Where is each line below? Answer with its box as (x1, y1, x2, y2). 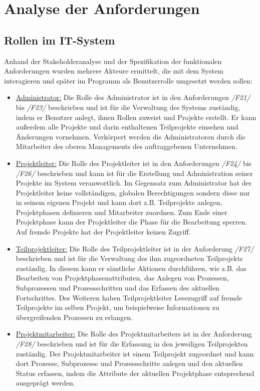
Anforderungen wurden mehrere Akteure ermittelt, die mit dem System (4, 65, 223, 76)
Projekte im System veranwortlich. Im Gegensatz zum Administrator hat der (16, 177, 252, 188)
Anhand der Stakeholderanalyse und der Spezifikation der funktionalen (4, 55, 222, 66)
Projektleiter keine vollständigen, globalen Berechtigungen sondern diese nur (16, 187, 250, 197)
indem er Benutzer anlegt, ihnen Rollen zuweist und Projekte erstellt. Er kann (16, 111, 256, 122)
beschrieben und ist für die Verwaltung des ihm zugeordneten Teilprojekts (16, 253, 243, 263)
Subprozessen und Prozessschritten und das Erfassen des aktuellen (16, 282, 219, 293)
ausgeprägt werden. (16, 377, 75, 388)
